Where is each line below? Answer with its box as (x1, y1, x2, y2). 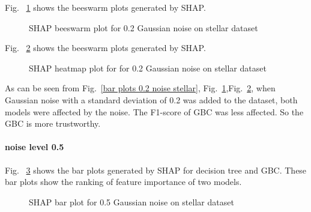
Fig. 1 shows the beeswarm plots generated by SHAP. (5, 1, 206, 13)
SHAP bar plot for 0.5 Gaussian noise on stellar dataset (29, 195, 234, 208)
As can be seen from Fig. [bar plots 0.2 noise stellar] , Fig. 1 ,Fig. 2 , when (5, 82, 276, 94)
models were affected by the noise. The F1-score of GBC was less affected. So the (5, 105, 304, 118)
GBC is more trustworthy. (5, 117, 101, 130)
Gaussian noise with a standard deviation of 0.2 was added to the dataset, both (5, 93, 298, 106)
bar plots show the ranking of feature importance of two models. (5, 175, 242, 188)
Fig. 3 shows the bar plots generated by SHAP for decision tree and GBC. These (5, 163, 307, 176)
